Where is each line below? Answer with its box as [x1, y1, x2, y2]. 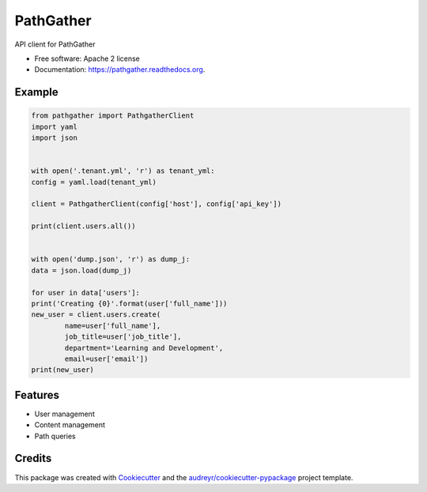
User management [34, 409, 95, 419]
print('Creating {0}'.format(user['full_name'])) [31, 299, 228, 308]
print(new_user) [31, 366, 95, 374]
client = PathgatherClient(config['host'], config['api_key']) [31, 200, 282, 208]
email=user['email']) [64, 354, 149, 363]
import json [31, 133, 78, 142]
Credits [14, 452, 52, 465]
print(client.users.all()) [31, 222, 136, 231]
